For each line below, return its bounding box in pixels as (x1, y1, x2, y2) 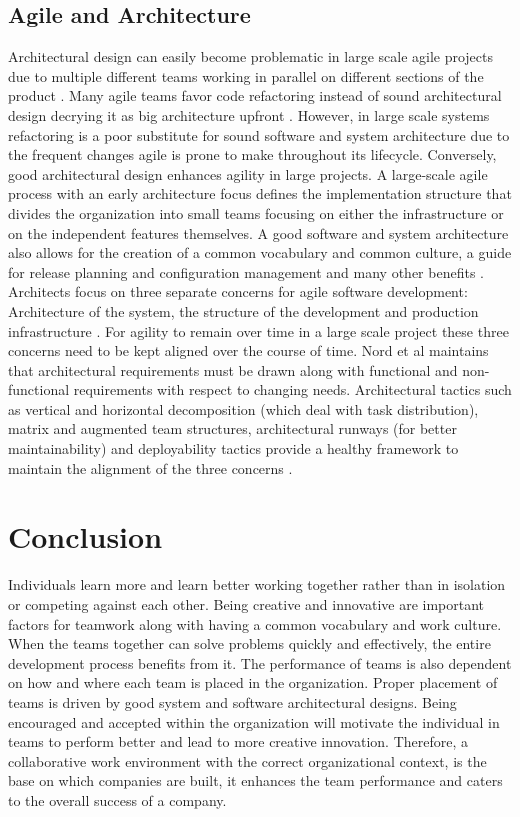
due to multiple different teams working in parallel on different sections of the (8, 65, 484, 86)
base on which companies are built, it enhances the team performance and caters (8, 770, 503, 791)
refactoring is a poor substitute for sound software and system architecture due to (8, 124, 510, 145)
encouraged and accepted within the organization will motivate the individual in (8, 711, 500, 732)
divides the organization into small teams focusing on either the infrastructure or (8, 202, 504, 223)
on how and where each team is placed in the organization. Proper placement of (8, 672, 498, 693)
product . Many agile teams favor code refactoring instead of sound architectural (8, 85, 502, 106)
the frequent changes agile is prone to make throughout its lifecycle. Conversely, (8, 144, 497, 165)
